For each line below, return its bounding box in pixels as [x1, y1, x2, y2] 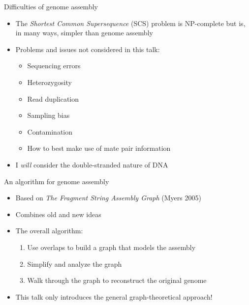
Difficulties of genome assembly [4, 1, 98, 11]
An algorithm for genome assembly [4, 176, 109, 186]
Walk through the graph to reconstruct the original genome [27, 275, 207, 285]
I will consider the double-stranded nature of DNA [15, 159, 168, 169]
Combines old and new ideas [15, 209, 101, 219]
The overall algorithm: [15, 225, 83, 236]
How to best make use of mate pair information [27, 143, 171, 153]
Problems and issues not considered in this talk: [15, 44, 160, 54]
